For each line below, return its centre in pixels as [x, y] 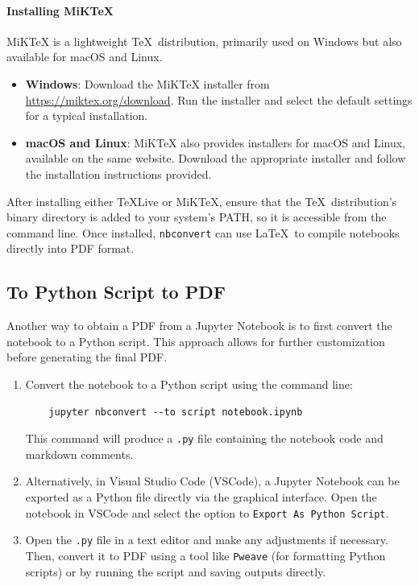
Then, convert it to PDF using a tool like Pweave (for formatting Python [205, 555]
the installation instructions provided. [118, 173]
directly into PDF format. [71, 248]
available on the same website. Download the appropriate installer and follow [216, 158]
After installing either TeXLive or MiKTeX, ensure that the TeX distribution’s [202, 201]
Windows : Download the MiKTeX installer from [147, 83]
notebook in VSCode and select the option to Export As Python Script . [207, 512]
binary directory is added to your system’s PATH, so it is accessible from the [197, 217]
